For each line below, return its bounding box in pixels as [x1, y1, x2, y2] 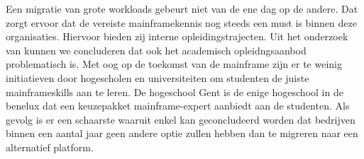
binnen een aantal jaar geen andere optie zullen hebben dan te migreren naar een [6, 126, 358, 141]
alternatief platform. [6, 139, 94, 154]
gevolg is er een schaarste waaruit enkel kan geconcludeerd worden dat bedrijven [6, 112, 355, 126]
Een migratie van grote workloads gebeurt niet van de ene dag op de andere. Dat [6, 1, 358, 16]
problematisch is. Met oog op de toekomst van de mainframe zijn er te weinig [6, 57, 342, 71]
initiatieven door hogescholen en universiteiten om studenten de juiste [6, 70, 309, 85]
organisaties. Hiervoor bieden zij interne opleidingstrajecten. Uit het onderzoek [6, 29, 348, 44]
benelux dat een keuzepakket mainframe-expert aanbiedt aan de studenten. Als [6, 98, 350, 113]
